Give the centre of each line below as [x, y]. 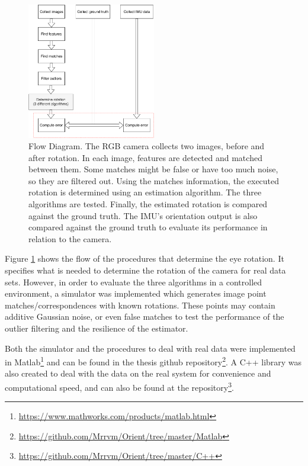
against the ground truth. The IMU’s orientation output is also [143, 215]
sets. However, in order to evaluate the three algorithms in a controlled [134, 282]
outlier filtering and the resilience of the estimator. [97, 328]
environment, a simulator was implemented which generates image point [136, 293]
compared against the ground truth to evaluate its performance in [148, 227]
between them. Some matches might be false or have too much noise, [153, 169]
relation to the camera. [70, 238]
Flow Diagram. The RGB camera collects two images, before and [147, 146]
